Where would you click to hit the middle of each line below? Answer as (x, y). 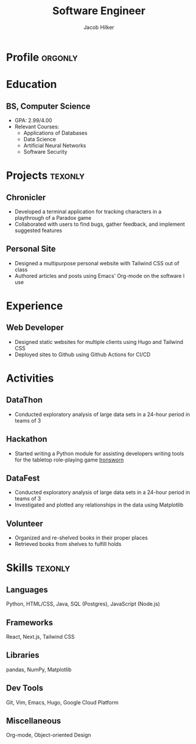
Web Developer (35, 328)
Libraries (23, 655)
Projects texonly (46, 176)
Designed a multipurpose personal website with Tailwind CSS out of (97, 263)
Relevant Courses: (37, 126)
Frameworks (30, 623)
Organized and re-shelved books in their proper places (81, 538)
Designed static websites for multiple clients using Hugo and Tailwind (99, 342)
